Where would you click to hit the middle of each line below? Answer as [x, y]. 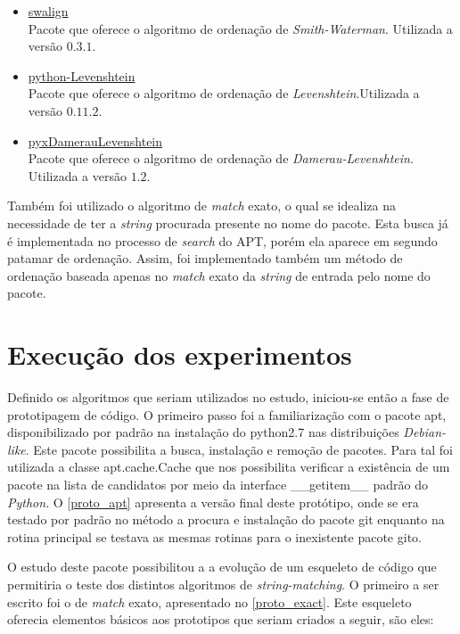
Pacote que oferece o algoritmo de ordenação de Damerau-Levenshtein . [221, 158]
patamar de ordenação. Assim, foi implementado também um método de [205, 258]
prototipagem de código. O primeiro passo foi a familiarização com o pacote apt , [227, 414]
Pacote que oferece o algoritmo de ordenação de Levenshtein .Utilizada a [224, 93]
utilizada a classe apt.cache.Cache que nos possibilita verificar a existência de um [229, 467]
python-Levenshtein [82, 75]
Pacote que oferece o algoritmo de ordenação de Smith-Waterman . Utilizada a [240, 28]
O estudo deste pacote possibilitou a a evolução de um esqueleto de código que [222, 567]
